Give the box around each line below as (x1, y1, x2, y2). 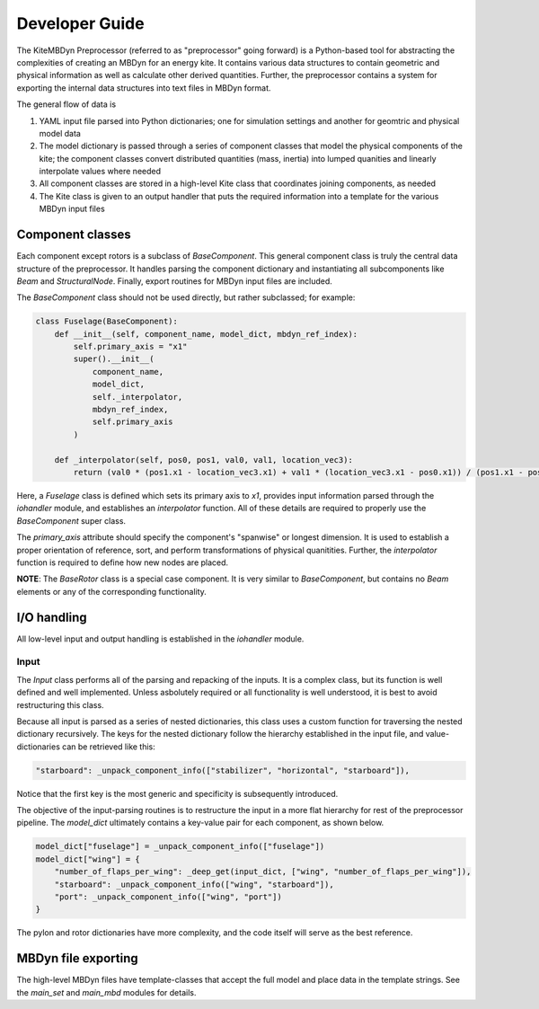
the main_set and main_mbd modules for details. (16, 987, 197, 997)
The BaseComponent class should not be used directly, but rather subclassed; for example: (16, 292, 356, 303)
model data (39, 128, 81, 138)
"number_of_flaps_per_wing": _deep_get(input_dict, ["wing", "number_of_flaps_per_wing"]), (54, 867, 472, 877)
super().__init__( (73, 354, 155, 364)
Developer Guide (16, 13, 145, 33)
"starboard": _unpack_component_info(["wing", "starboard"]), (54, 879, 334, 890)
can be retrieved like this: (61, 741, 156, 752)
